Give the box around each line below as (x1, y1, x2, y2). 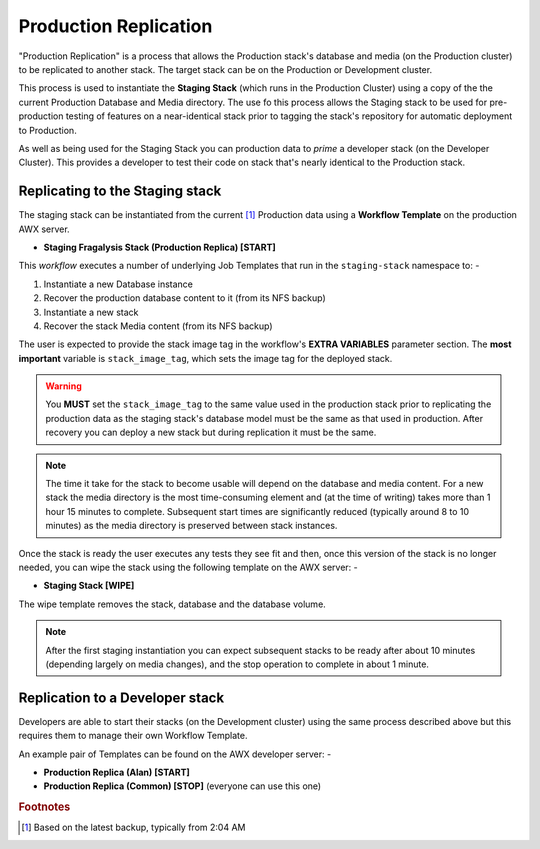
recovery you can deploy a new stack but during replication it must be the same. (45, 426, 377, 439)
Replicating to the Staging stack (18, 183, 222, 200)
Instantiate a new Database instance (43, 278, 194, 290)
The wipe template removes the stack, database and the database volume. (18, 598, 327, 610)
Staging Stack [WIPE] (43, 580, 135, 592)
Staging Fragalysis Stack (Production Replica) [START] (43, 241, 277, 253)
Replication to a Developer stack (18, 689, 225, 706)
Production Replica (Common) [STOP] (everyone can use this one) (43, 780, 322, 792)
